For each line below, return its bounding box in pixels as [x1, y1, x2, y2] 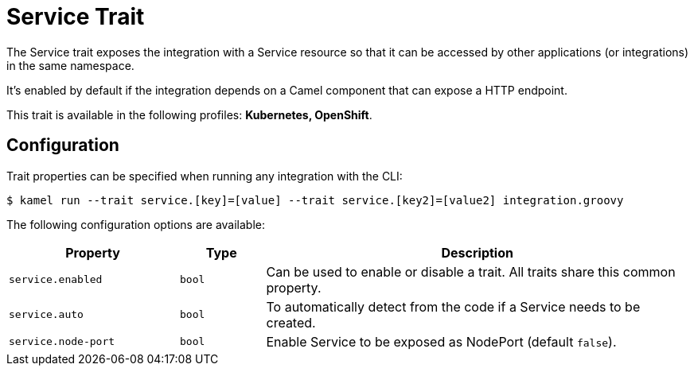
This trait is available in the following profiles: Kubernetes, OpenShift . [6, 107, 372, 122]
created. [266, 314, 316, 331]
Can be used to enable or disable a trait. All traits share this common [266, 263, 676, 280]
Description [441, 244, 513, 261]
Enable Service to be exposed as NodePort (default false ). [266, 333, 617, 350]
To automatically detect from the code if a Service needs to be [266, 298, 641, 315]
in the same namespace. [6, 58, 135, 72]
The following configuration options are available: [6, 217, 266, 231]
